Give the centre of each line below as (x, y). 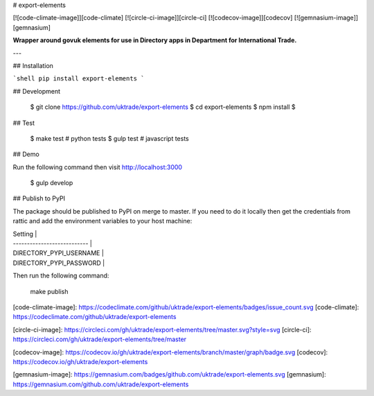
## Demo (26, 154)
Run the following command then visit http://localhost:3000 (98, 167)
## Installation (33, 65)
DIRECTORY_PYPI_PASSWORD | (59, 263)
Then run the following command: (61, 276)
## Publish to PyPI (39, 198)
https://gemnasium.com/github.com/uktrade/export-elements (101, 384)
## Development (37, 91)
